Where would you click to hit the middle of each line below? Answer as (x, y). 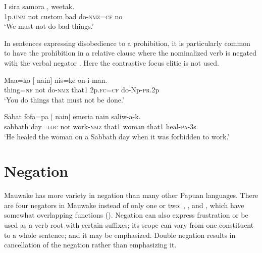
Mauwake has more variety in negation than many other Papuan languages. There (131, 195)
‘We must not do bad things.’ (49, 26)
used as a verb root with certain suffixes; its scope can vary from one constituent (129, 225)
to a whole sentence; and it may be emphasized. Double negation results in (120, 235)
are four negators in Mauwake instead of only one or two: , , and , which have (124, 205)
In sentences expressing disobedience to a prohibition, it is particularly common (127, 43)
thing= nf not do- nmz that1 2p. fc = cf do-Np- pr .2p (82, 90)
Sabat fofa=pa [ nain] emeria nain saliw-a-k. (72, 116)
